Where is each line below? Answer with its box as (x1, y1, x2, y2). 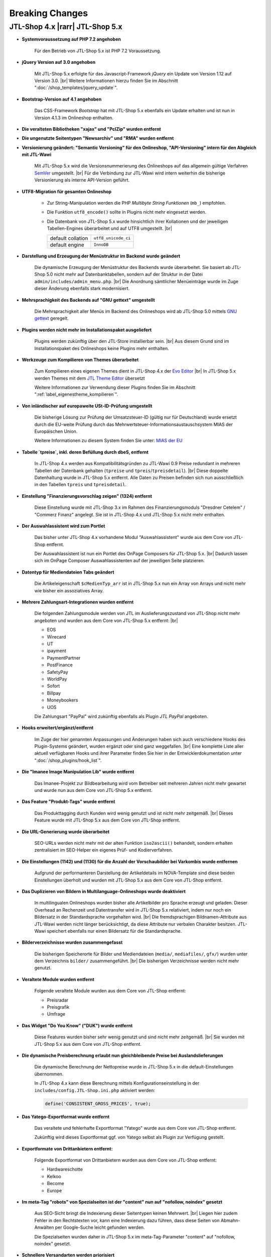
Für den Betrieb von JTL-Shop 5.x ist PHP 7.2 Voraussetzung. (34, 48, 162, 54)
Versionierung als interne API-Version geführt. (34, 177, 130, 183)
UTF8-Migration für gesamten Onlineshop (22, 189, 112, 195)
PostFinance (47, 662, 73, 668)
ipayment (47, 648, 66, 654)
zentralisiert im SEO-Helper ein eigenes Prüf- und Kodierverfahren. (34, 847, 173, 853)
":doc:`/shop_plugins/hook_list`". (34, 757, 102, 763)
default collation (50, 234, 88, 241)
